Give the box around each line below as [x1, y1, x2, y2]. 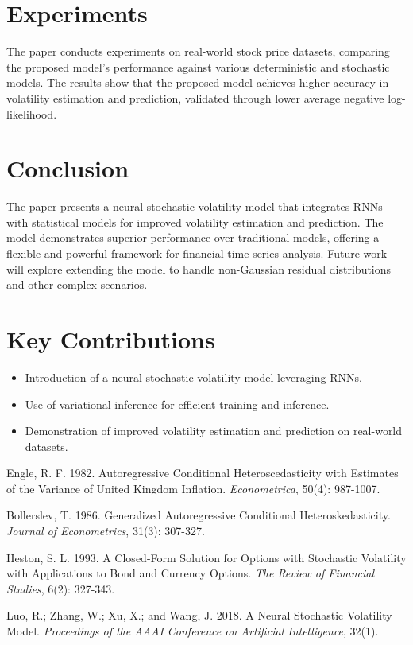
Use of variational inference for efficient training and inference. [25, 395, 330, 412]
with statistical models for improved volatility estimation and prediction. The [6, 213, 384, 230]
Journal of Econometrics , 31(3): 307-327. [6, 523, 205, 539]
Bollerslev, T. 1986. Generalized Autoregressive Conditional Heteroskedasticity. [6, 507, 391, 523]
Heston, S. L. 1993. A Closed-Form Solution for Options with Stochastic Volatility [6, 549, 407, 565]
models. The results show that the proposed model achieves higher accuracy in [6, 74, 389, 91]
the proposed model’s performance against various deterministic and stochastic [6, 58, 390, 75]
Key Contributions [6, 322, 215, 355]
